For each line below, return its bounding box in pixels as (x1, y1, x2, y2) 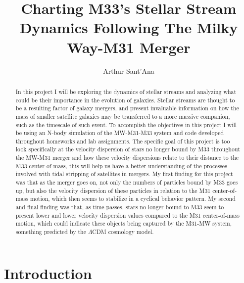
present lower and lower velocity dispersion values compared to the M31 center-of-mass (15, 211, 240, 219)
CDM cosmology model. (92, 228, 154, 236)
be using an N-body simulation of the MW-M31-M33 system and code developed (15, 129, 224, 137)
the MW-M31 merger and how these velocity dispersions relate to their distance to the (15, 153, 239, 162)
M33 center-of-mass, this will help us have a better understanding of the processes (15, 161, 227, 170)
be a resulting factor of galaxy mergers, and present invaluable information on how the (15, 104, 239, 112)
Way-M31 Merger (67, 37, 191, 57)
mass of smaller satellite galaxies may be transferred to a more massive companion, (15, 112, 230, 120)
